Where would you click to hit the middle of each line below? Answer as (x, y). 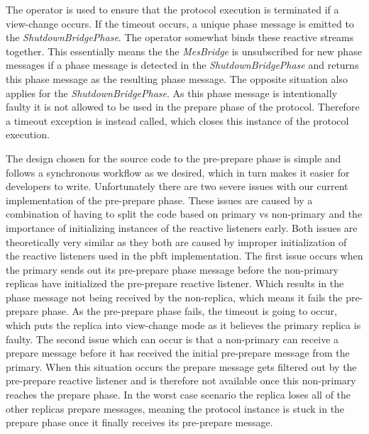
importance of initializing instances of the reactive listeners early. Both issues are (182, 227)
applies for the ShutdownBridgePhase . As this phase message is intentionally (172, 93)
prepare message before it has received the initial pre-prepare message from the (178, 353)
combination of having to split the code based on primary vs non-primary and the (184, 214)
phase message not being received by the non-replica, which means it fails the (174, 297)
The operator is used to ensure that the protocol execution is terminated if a (172, 9)
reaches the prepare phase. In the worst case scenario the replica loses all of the (178, 395)
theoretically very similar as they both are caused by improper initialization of (176, 241)
